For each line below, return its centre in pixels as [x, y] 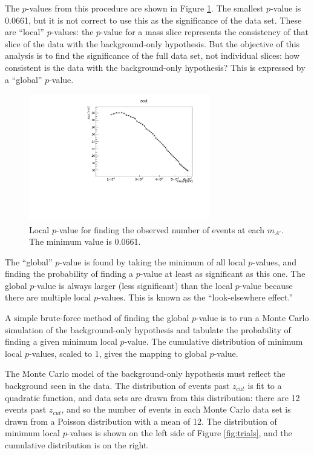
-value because [266, 285]
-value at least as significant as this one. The [223, 274]
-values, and [275, 261]
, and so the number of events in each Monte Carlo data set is [176, 409]
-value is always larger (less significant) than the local [133, 285]
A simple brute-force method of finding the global [97, 318]
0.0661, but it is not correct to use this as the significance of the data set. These [153, 20]
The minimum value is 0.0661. [85, 241]
